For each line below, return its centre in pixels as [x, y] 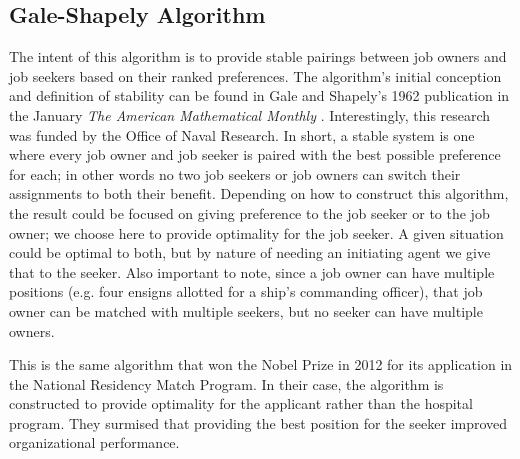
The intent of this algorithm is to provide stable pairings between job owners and [258, 56]
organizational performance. [94, 442]
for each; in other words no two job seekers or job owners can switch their [235, 173]
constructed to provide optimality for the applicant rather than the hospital [241, 403]
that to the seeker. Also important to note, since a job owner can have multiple [252, 271]
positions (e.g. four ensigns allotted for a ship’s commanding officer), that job [246, 291]
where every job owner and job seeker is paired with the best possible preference [255, 154]
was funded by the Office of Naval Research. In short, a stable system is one [242, 134]
